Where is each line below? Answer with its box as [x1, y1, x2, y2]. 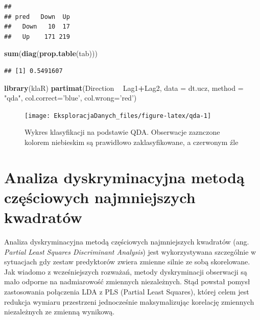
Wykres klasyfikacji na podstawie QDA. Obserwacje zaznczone [25, 127, 220, 137]
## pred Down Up [4, 13, 70, 20]
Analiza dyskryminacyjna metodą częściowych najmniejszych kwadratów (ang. [4, 236, 249, 247]
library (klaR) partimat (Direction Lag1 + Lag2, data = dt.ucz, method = [4, 82, 244, 93]
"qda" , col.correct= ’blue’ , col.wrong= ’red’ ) [4, 92, 137, 103]
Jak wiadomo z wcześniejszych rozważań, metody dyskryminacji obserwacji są [4, 266, 247, 277]
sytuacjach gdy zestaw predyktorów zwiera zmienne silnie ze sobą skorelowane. [4, 256, 250, 267]
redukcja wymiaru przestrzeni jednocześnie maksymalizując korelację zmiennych [4, 296, 254, 307]
